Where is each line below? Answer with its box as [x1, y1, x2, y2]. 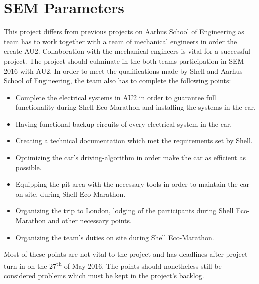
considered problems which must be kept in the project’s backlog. [4, 270, 204, 281]
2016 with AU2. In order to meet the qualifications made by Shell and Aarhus [4, 65, 243, 76]
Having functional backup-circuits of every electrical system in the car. [15, 118, 232, 129]
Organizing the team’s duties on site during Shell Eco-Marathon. [15, 232, 214, 242]
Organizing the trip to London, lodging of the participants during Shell [15, 205, 234, 216]
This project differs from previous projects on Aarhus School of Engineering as [4, 26, 244, 37]
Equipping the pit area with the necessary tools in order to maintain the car [15, 179, 250, 189]
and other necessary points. [48, 215, 132, 226]
